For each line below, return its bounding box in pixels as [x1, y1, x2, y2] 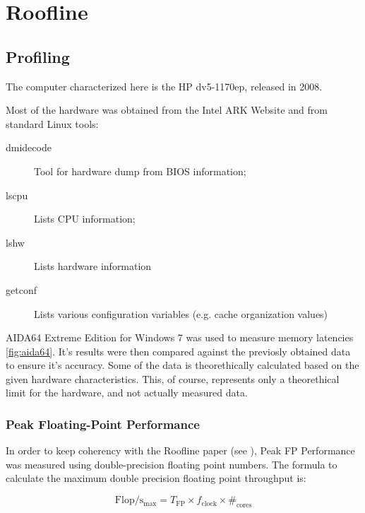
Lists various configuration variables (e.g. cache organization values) [34, 306, 328, 321]
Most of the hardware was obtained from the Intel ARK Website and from [6, 102, 328, 117]
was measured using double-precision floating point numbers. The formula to [6, 456, 337, 471]
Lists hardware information [34, 259, 152, 273]
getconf [6, 282, 37, 297]
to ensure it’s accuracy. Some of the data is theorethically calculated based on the [6, 358, 359, 372]
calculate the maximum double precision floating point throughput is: [6, 471, 306, 485]
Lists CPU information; [34, 211, 136, 226]
